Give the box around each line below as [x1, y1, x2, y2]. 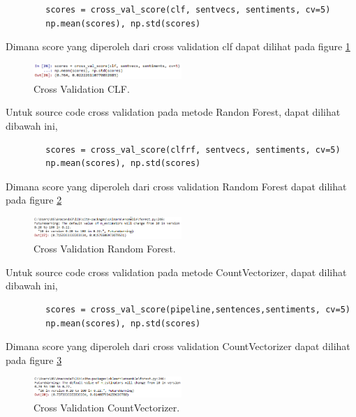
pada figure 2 [6, 192, 62, 207]
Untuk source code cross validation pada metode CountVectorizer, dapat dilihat [6, 264, 347, 279]
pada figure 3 [6, 352, 62, 367]
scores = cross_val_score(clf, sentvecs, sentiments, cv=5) [45, 5, 331, 15]
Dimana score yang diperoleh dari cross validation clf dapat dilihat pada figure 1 [6, 39, 350, 54]
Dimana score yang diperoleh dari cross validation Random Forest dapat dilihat [6, 179, 347, 193]
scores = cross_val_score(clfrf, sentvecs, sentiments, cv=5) [45, 144, 341, 155]
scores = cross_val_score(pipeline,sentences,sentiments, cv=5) [45, 305, 350, 315]
